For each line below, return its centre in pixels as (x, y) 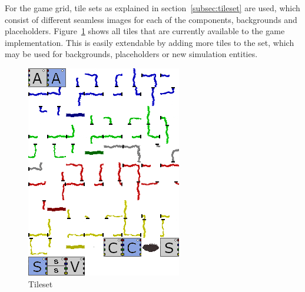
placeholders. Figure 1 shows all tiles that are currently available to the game (145, 31)
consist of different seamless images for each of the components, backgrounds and (151, 19)
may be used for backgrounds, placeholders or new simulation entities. (131, 54)
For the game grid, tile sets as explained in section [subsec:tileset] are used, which (152, 8)
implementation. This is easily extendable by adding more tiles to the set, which (150, 42)
